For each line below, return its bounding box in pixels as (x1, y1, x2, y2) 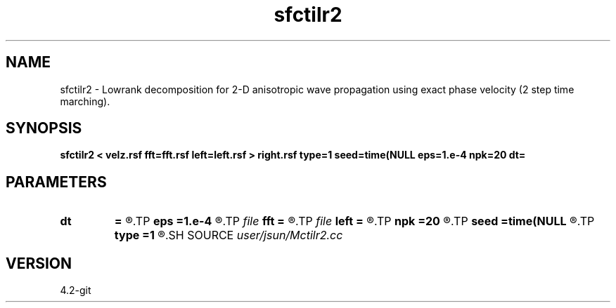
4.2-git (60, 284, 91, 297)
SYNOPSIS (6, 119, 82, 138)
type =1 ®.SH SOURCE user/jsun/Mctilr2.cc (114, 228, 343, 243)
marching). (60, 95, 110, 107)
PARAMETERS (6, 173, 107, 191)
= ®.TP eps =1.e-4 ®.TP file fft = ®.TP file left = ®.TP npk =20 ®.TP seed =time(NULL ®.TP (114, 214, 595, 229)
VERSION (6, 254, 72, 272)
